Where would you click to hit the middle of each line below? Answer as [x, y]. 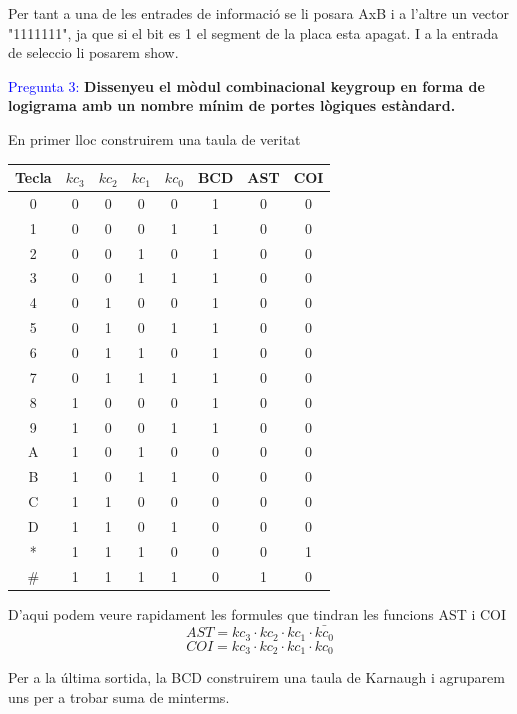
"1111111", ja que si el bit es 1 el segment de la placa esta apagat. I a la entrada [253, 32]
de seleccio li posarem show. [93, 52]
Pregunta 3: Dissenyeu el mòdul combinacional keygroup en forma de [246, 85]
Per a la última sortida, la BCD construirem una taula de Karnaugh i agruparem [256, 677]
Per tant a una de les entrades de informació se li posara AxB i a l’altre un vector [259, 13]
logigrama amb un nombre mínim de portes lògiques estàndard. [232, 105]
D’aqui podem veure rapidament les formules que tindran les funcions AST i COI [257, 613]
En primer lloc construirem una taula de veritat [154, 138]
